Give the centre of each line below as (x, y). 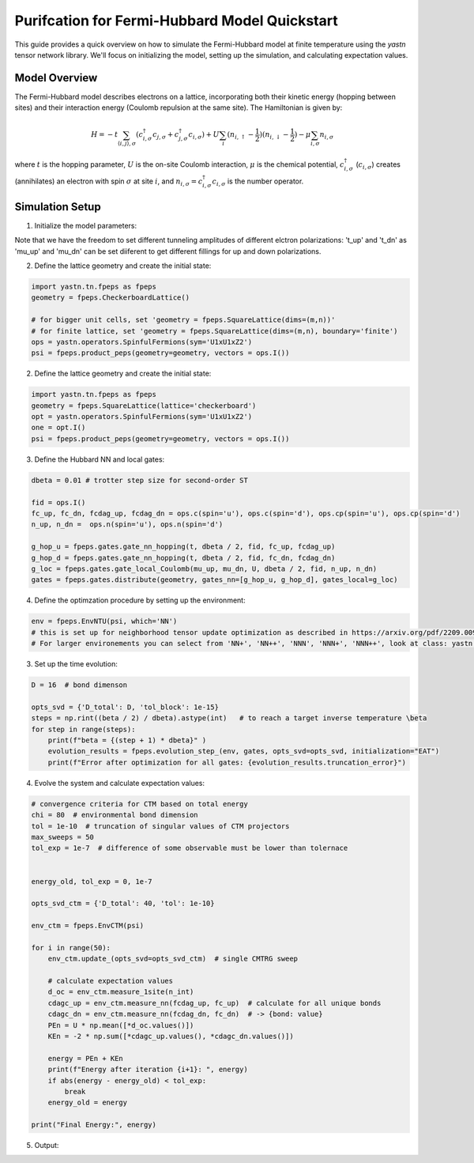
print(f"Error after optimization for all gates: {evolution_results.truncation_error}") (227, 762)
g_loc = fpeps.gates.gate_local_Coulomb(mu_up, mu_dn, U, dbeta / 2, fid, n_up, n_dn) (204, 568)
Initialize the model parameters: (86, 225)
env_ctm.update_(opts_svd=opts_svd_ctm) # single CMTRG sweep (173, 959)
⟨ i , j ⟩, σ (127, 144)
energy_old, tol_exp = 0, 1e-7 (92, 881)
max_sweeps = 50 (63, 837)
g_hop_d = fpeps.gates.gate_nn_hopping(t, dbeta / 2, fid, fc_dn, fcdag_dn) (183, 558)
